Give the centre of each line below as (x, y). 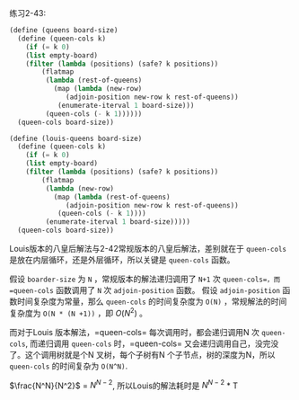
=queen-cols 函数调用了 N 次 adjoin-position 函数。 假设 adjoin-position (145, 290)
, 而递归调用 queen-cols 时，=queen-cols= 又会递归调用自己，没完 (148, 343)
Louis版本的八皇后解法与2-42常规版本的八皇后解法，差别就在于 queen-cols (148, 249)
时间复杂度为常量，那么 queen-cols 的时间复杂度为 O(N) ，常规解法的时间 (152, 301)
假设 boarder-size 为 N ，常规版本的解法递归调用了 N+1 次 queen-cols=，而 (145, 279)
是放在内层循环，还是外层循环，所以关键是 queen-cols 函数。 (122, 260)
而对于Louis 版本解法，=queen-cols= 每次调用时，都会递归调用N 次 (135, 332)
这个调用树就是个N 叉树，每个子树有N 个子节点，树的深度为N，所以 (150, 354)
